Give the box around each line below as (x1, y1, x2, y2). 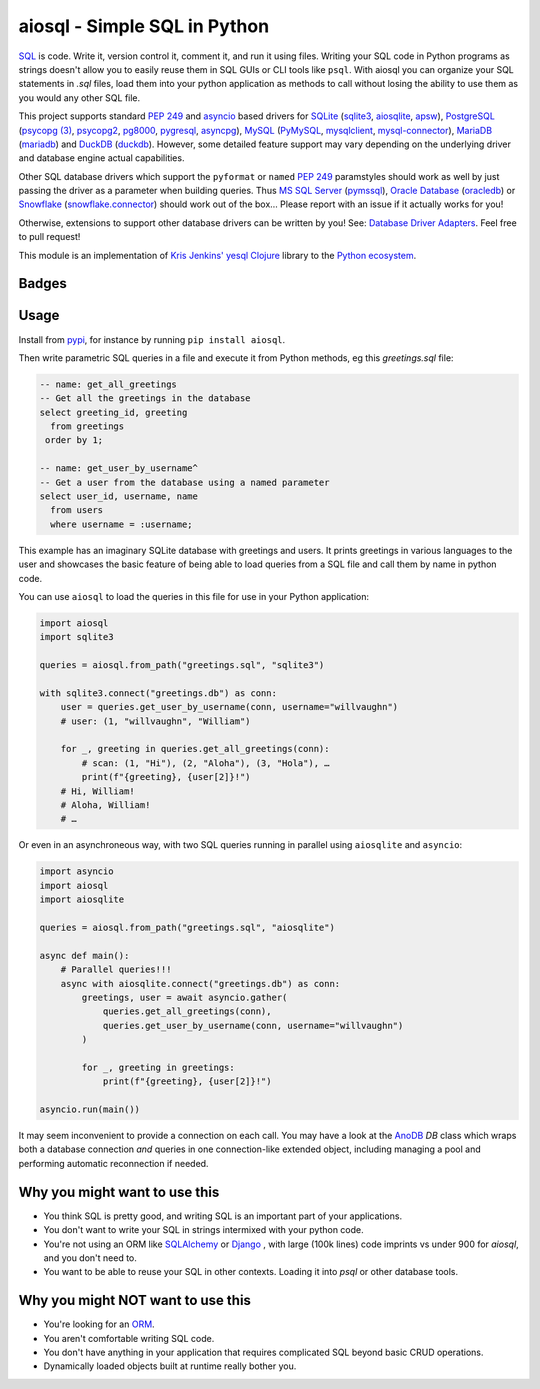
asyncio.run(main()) (39, 1104, 140, 1115)
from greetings (50, 421, 125, 432)
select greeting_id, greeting (39, 406, 188, 418)
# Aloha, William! (60, 800, 151, 811)
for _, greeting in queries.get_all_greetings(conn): (60, 743, 330, 755)
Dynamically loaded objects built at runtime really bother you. (43, 1360, 297, 1372)
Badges (18, 275, 67, 292)
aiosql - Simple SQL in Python (18, 15, 270, 37)
